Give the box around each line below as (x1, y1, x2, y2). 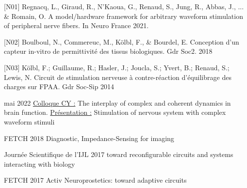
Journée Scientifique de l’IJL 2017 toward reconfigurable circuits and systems (4, 149, 233, 159)
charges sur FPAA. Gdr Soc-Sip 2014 (4, 81, 115, 92)
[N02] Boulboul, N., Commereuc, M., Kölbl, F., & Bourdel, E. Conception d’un (4, 36, 239, 47)
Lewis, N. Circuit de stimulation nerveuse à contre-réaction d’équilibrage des (4, 72, 231, 82)
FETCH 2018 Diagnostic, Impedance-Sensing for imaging (4, 133, 174, 143)
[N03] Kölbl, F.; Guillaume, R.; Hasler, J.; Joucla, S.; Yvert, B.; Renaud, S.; (4, 62, 230, 72)
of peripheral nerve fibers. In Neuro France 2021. (4, 20, 149, 31)
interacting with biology (4, 158, 75, 169)
